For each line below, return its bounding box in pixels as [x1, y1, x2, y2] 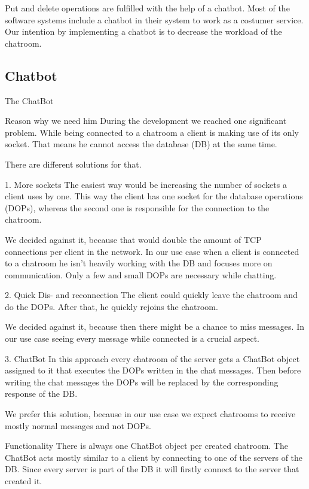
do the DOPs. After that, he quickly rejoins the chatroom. [5, 300, 218, 312]
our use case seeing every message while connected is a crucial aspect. [5, 332, 259, 345]
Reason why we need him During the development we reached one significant [5, 114, 287, 127]
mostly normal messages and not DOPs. [5, 419, 152, 432]
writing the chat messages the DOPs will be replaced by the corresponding [5, 375, 279, 388]
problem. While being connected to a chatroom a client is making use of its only [5, 126, 299, 138]
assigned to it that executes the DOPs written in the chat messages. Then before [5, 364, 301, 376]
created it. [5, 475, 42, 487]
